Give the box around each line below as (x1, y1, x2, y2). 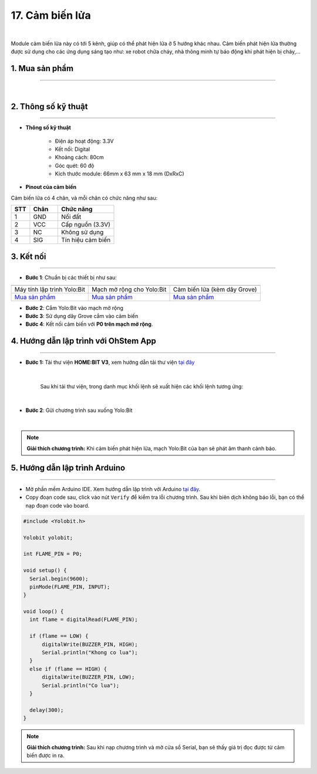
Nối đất (61, 213, 82, 221)
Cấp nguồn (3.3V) (61, 221, 111, 229)
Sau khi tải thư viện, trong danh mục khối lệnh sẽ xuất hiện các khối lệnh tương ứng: (40, 383, 244, 390)
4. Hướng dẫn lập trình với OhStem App (11, 336, 157, 346)
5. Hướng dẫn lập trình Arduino (11, 463, 126, 473)
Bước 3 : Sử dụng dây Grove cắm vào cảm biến (25, 313, 139, 320)
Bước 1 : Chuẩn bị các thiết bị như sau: (25, 274, 117, 281)
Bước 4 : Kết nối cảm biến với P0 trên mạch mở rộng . (25, 320, 153, 328)
